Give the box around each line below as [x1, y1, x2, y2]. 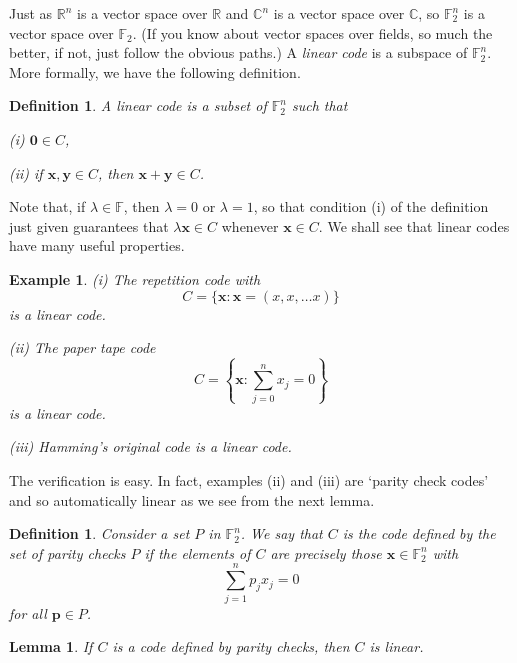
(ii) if [9, 162, 43, 183]
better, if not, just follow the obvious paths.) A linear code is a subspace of [9, 42, 468, 63]
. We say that [240, 523, 323, 544]
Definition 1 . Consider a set [9, 523, 190, 544]
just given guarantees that [9, 215, 169, 236]
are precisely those [270, 542, 382, 563]
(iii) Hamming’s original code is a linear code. [9, 436, 292, 457]
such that [291, 95, 348, 116]
